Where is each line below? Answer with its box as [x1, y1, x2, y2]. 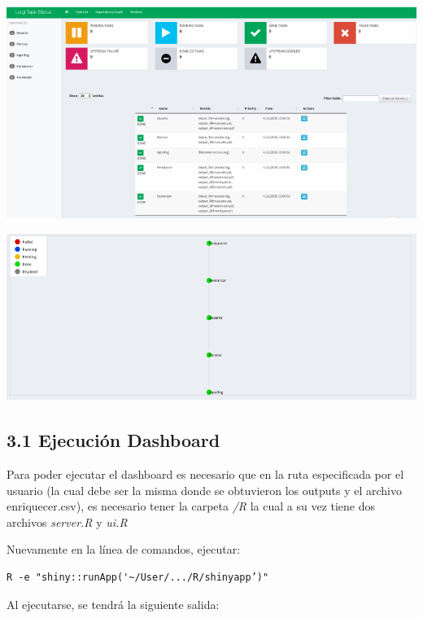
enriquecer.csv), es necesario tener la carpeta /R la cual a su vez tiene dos [7, 497, 376, 515]
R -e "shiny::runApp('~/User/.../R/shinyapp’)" [7, 572, 269, 584]
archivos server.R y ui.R [7, 513, 128, 530]
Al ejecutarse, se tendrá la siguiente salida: [7, 595, 220, 612]
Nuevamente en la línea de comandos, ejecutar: [7, 541, 241, 558]
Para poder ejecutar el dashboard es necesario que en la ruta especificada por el [7, 466, 404, 483]
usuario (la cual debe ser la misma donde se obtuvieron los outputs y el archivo [7, 481, 402, 498]
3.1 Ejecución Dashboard [7, 427, 220, 453]
